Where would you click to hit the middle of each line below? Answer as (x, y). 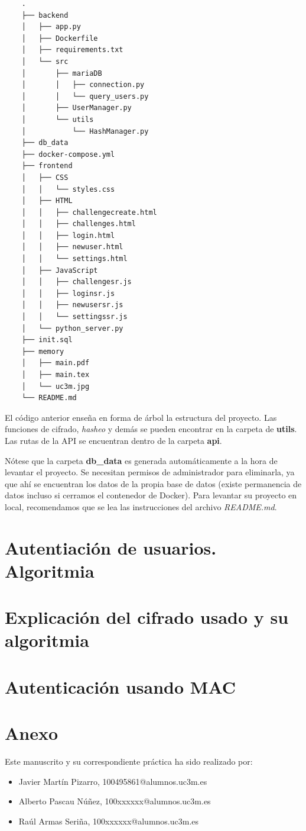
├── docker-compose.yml (68, 154)
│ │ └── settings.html (74, 259)
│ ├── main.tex (56, 375)
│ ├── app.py (51, 27)
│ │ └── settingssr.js (74, 317)
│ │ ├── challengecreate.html (89, 212)
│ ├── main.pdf (56, 363)
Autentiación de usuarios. (111, 547)
